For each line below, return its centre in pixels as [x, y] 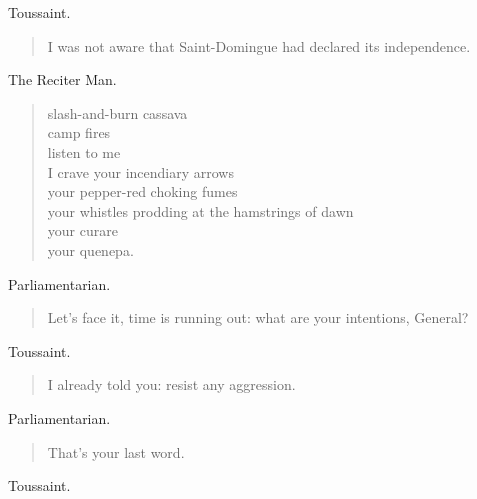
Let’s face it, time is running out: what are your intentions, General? [258, 317]
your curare [82, 230]
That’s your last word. [116, 451]
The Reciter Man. [62, 79]
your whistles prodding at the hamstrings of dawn [200, 210]
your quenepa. [90, 249]
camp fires [79, 132]
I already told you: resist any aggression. [171, 384]
